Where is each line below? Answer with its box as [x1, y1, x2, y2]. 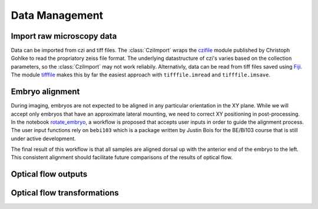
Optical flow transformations [11, 188, 119, 198]
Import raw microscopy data [11, 31, 117, 41]
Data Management [11, 9, 104, 22]
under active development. [11, 135, 76, 142]
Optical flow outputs [11, 169, 88, 179]
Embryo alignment [11, 87, 80, 97]
